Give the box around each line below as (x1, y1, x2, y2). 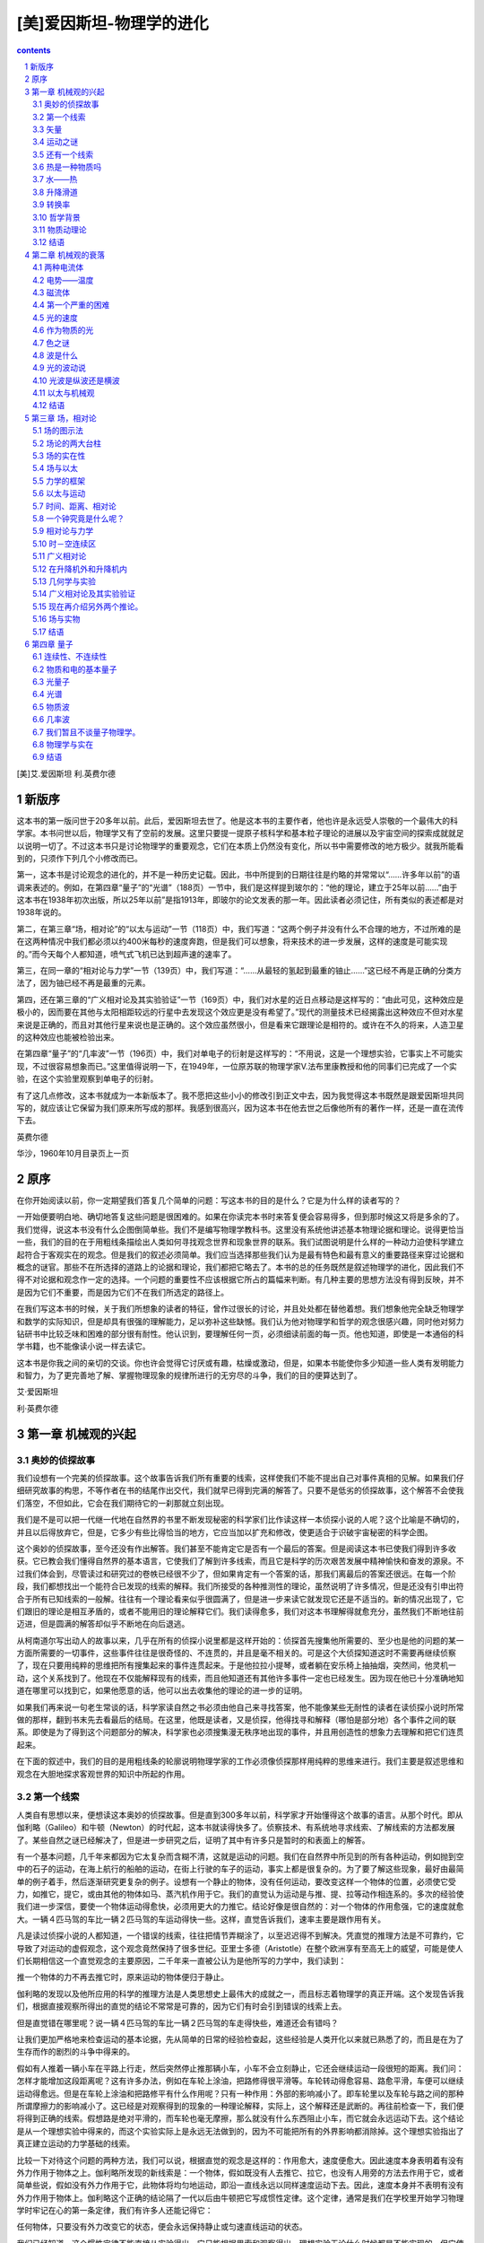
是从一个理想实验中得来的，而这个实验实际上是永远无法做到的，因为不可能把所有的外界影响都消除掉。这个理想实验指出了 (16, 2125, 464, 2136)
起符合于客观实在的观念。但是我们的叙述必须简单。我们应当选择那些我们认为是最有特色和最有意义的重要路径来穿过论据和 (16, 1249, 464, 1260)
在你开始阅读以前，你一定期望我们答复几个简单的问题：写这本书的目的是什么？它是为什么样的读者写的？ (16, 1195, 402, 1206)
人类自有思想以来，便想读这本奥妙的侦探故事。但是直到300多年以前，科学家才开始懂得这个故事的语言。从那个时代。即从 (16, 1809, 463, 1820)
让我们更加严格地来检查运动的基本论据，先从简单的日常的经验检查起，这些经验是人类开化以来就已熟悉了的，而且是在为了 (16, 2034, 464, 2045)
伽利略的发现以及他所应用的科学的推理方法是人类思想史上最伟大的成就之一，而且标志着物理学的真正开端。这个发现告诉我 (16, 1988, 464, 1999)
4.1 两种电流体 (32, 262, 84, 273)
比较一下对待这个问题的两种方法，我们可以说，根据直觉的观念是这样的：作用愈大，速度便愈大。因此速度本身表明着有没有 (16, 2154, 464, 2166)
